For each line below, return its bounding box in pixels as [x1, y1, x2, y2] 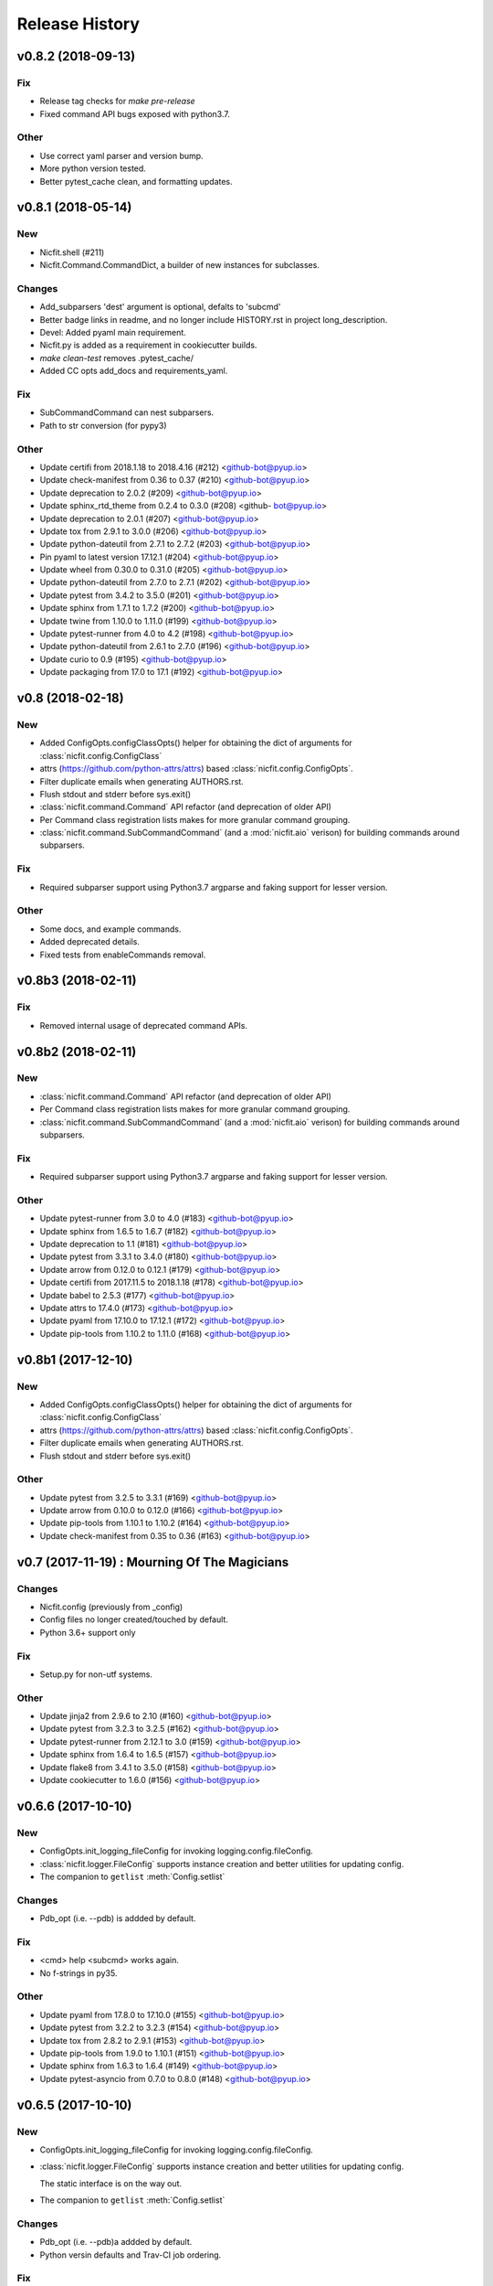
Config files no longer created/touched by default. [39, 1614, 228, 1625]
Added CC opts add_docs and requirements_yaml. [39, 366, 228, 377]
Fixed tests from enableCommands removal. [39, 949, 206, 960]
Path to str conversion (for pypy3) [39, 420, 167, 431]
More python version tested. [39, 163, 146, 174]
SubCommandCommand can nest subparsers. [39, 407, 215, 418]
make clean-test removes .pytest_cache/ [39, 352, 194, 363]
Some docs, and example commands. [39, 924, 182, 935]
